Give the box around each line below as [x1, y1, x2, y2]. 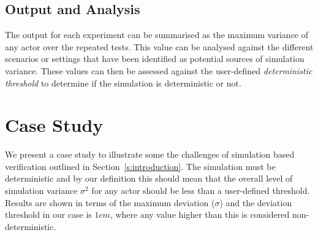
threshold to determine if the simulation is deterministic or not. [5, 76, 241, 89]
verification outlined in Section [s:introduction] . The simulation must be [5, 160, 276, 172]
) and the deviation [219, 196, 292, 209]
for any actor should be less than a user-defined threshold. [91, 184, 310, 197]
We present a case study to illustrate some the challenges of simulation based [5, 148, 295, 161]
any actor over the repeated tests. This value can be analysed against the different [5, 40, 314, 53]
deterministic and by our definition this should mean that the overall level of [5, 172, 293, 185]
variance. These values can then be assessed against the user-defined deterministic [5, 64, 312, 77]
